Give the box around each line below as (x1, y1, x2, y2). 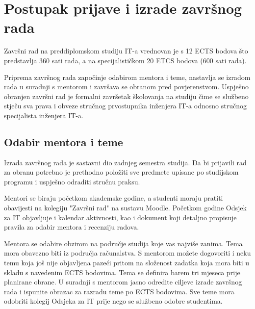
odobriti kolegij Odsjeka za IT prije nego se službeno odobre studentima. (4, 296, 223, 306)
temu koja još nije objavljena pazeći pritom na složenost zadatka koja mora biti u (4, 257, 250, 268)
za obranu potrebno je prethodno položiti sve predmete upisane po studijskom (4, 167, 239, 177)
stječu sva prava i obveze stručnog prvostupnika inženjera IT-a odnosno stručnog (4, 101, 247, 111)
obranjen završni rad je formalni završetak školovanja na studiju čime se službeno (4, 91, 249, 101)
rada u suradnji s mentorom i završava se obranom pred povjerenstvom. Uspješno (4, 81, 249, 92)
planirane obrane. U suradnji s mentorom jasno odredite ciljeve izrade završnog (4, 277, 242, 287)
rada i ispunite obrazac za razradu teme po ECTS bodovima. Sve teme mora (4, 286, 234, 296)
